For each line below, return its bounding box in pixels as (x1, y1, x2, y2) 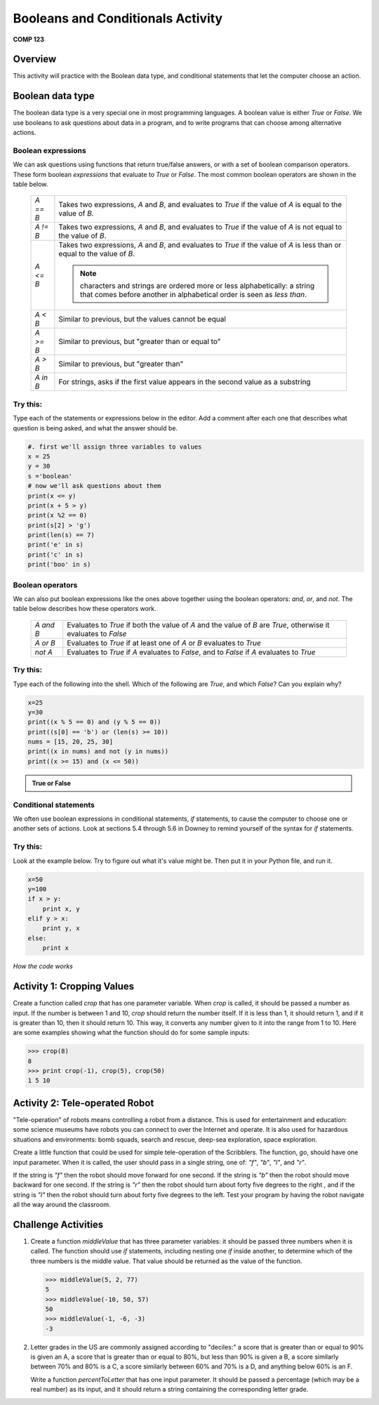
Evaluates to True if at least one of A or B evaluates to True (67, 638, 261, 647)
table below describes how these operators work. (13, 605, 157, 613)
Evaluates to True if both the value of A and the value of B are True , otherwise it (67, 620, 330, 630)
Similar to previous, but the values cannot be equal (58, 315, 226, 324)
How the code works (13, 962, 73, 970)
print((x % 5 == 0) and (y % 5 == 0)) (27, 718, 161, 726)
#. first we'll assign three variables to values (27, 442, 202, 451)
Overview (13, 53, 57, 65)
